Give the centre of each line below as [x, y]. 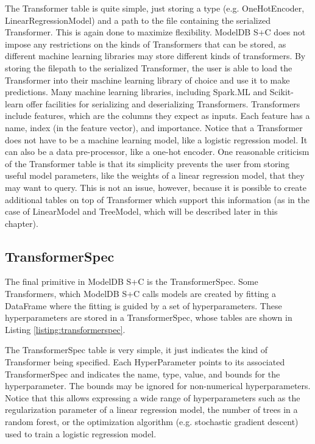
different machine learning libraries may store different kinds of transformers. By [155, 56]
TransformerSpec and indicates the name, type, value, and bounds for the [143, 374]
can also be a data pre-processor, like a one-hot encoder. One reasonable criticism [157, 152]
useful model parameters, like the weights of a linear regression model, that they [155, 175]
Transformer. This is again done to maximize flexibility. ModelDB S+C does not [155, 32]
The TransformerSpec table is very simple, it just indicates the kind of [136, 350]
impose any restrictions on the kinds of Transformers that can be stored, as [146, 44]
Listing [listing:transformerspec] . [65, 329]
